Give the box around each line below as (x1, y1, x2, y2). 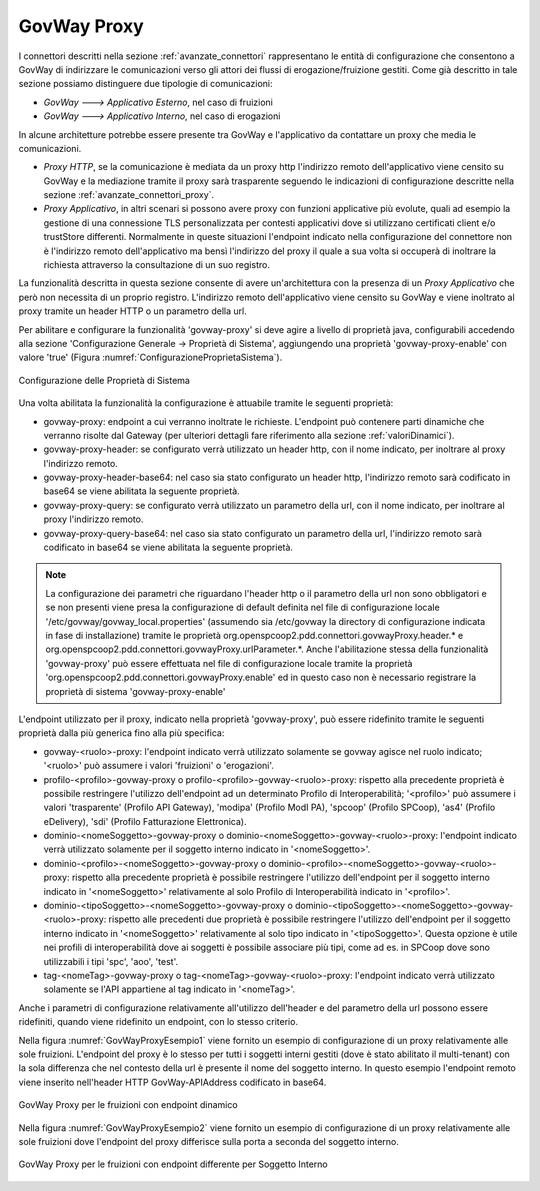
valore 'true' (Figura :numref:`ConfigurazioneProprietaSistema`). (18, 351, 283, 364)
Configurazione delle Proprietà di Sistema (18, 374, 190, 386)
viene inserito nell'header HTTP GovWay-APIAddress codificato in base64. (18, 1076, 327, 1088)
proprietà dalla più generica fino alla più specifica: (18, 727, 225, 739)
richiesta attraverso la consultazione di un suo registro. (43, 259, 270, 271)
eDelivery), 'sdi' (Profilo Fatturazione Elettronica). (43, 815, 247, 827)
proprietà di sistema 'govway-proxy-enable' (45, 685, 226, 697)
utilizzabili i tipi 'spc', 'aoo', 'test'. (43, 955, 179, 967)
